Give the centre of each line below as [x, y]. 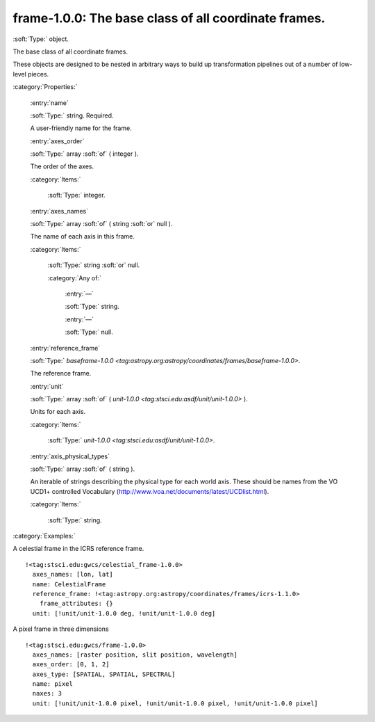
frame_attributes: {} [76, 604]
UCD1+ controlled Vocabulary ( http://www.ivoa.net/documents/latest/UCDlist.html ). [150, 491]
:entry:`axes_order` [57, 141]
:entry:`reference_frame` [65, 348]
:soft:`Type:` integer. [76, 195]
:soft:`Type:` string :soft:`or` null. [94, 265]
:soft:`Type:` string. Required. [72, 115]
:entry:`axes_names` [59, 211]
